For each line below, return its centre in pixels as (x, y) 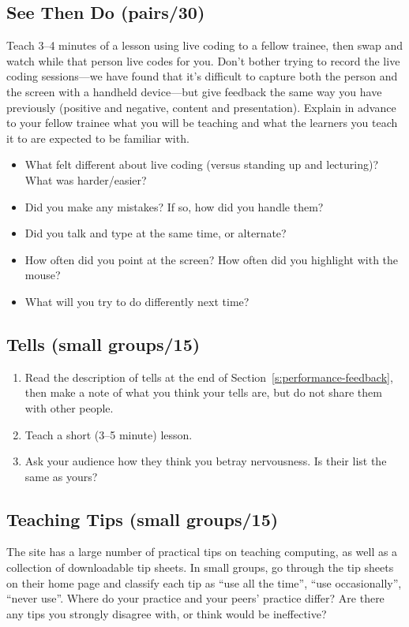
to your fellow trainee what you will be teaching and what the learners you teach (202, 123)
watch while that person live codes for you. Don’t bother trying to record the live (203, 60)
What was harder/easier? (86, 179)
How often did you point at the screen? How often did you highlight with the (212, 259)
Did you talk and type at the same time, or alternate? (156, 233)
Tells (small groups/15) (103, 343)
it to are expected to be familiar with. (98, 138)
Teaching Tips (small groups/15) (143, 519)
